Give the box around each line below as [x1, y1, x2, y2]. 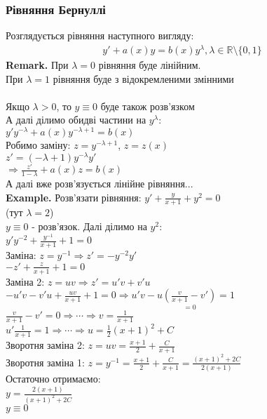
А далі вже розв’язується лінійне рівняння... [6, 175, 193, 190]
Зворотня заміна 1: [6, 354, 85, 369]
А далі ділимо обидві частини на [6, 112, 146, 127]
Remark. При [6, 57, 69, 72]
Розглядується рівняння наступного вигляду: [6, 28, 194, 43]
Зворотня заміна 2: [6, 338, 85, 352]
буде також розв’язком [100, 98, 195, 113]
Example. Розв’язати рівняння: [6, 189, 142, 204]
